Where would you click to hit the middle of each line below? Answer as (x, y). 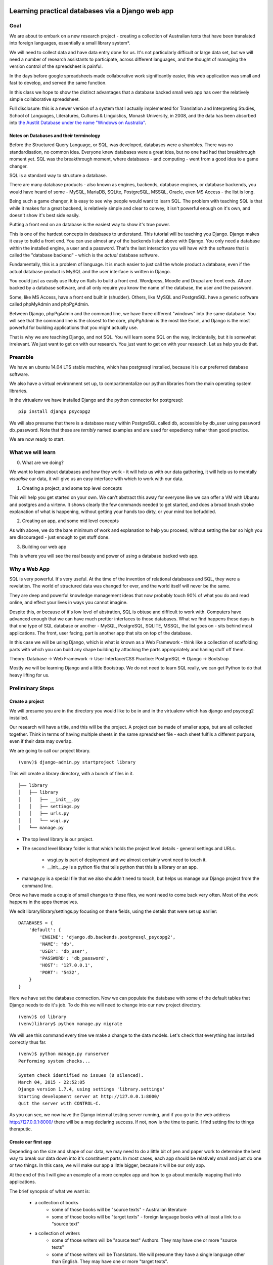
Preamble (21, 357)
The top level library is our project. (58, 839)
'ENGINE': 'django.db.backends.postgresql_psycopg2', (108, 937)
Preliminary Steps (32, 688)
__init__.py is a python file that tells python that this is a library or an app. (123, 867)
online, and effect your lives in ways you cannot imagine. (69, 603)
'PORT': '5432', (60, 972)
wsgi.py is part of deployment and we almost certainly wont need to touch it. (127, 860)
